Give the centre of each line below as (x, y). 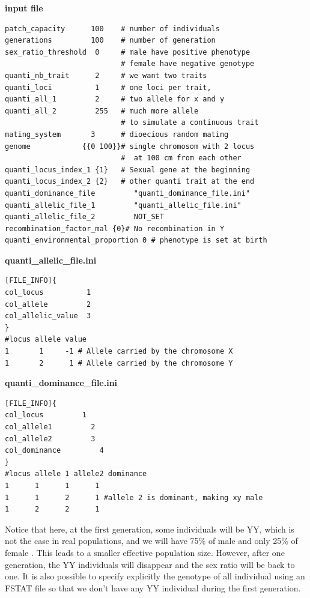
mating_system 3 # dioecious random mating (117, 134)
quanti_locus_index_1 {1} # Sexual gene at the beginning (128, 170)
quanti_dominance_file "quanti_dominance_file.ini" (128, 193)
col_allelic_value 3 (48, 316)
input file (24, 8)
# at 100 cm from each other (181, 158)
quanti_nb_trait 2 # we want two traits (106, 75)
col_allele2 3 (50, 439)
